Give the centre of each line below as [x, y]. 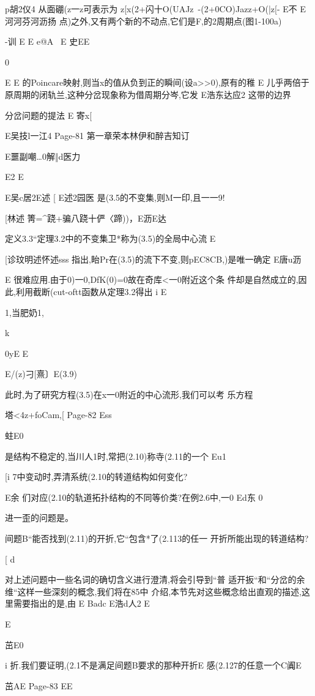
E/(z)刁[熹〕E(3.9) [41, 374]
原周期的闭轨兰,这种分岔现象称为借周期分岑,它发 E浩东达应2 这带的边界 [148, 94]
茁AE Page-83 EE [39, 685]
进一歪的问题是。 [39, 518]
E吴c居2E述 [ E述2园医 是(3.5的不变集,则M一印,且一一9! [115, 197]
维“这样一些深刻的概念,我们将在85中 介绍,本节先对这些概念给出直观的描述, [153, 591]
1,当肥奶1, [24, 312]
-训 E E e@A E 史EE [47, 41]
